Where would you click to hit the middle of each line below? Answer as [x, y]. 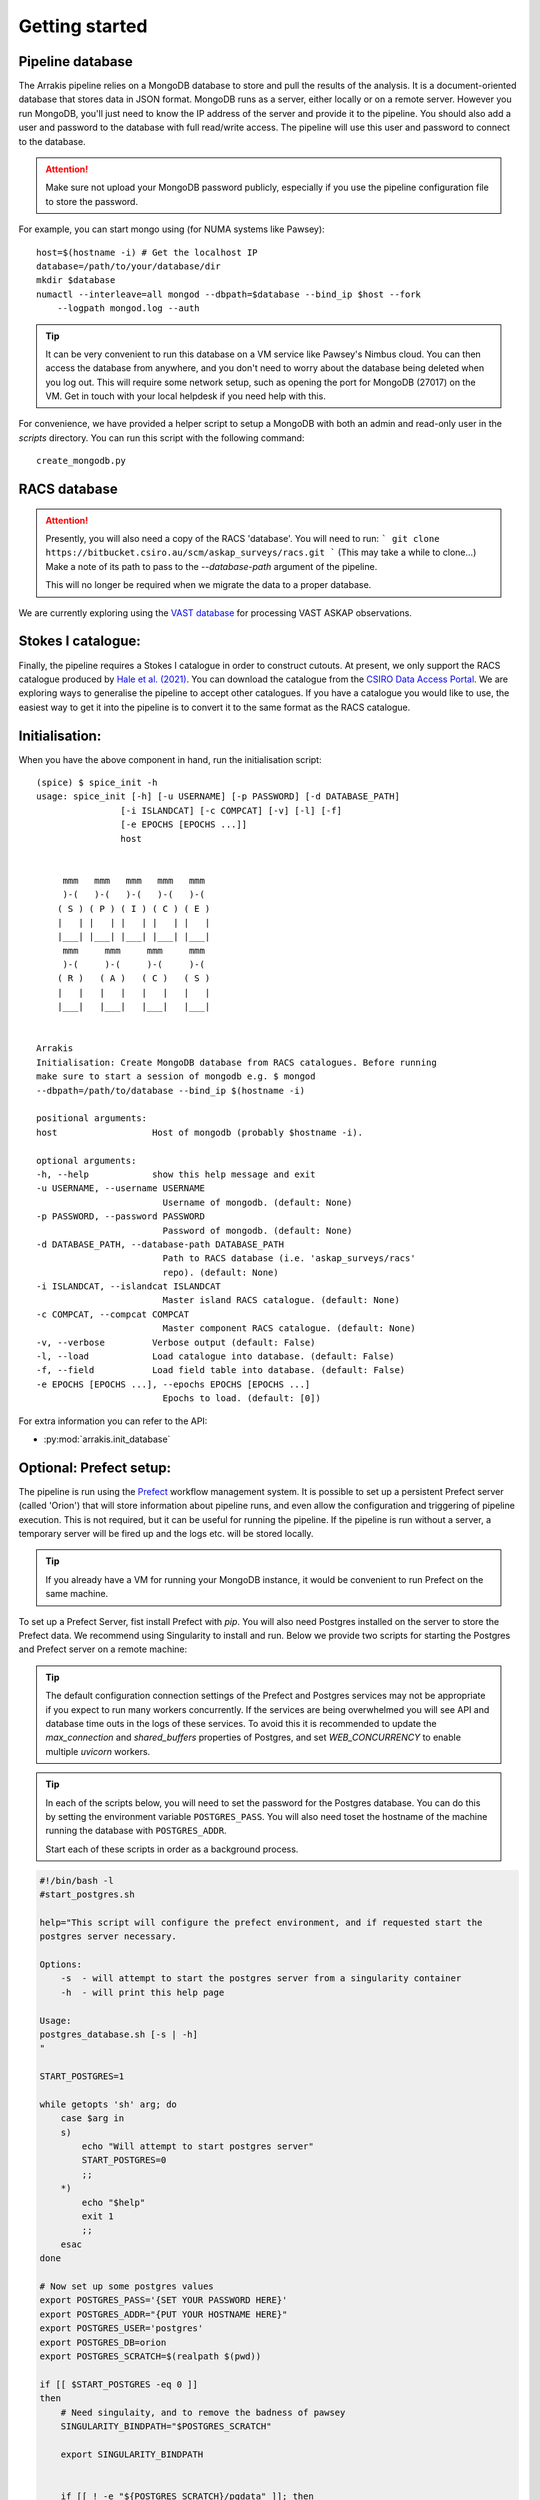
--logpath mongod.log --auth [128, 308]
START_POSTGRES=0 [124, 2160]
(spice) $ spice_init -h [97, 782]
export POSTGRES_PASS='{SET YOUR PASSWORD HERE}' [163, 2300]
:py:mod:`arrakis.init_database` [107, 1439]
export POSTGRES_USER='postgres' [121, 2328]
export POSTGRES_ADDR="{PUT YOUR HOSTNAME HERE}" [163, 2314]
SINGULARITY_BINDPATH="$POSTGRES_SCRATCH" [166, 2426]
